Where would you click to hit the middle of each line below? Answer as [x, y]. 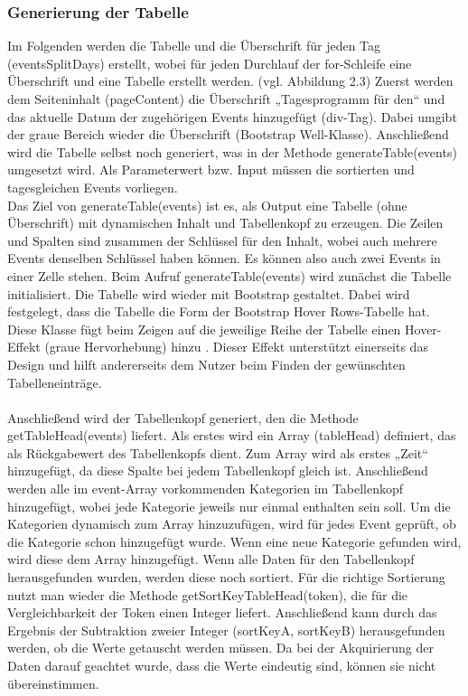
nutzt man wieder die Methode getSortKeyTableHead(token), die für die [208, 594]
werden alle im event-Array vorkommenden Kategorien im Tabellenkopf [206, 489]
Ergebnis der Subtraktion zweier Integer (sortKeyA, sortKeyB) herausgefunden [226, 630]
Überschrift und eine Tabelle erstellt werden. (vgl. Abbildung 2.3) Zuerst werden [230, 81]
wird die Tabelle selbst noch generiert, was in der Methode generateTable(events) [232, 151]
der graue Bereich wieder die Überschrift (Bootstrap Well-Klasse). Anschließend [228, 134]
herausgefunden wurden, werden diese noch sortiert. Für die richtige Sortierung [226, 577]
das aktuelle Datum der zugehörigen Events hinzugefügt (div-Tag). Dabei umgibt [232, 116]
